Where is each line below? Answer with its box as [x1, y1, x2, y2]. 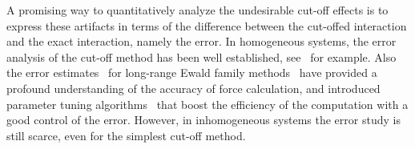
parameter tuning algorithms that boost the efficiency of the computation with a [6, 95, 409, 112]
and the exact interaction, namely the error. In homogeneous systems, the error [6, 33, 397, 50]
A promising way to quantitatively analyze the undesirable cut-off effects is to [6, 2, 389, 18]
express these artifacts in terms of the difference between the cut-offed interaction [6, 17, 407, 34]
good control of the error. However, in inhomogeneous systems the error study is [6, 111, 401, 128]
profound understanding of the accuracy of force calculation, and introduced [6, 79, 381, 96]
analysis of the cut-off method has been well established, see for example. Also [6, 48, 397, 65]
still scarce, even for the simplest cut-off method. [6, 127, 246, 143]
